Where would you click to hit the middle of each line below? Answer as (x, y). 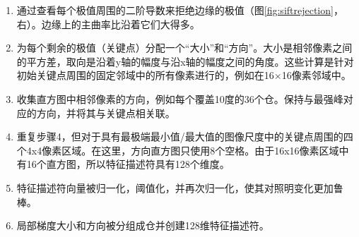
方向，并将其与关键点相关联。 (106, 113)
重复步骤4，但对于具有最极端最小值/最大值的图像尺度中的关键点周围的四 (185, 136)
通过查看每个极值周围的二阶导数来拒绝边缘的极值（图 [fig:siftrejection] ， (180, 10)
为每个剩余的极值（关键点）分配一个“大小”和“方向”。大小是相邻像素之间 (184, 48)
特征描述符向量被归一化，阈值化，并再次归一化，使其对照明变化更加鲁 (180, 187)
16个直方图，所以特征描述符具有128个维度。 (128, 164)
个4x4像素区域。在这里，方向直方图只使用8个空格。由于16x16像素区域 (178, 150)
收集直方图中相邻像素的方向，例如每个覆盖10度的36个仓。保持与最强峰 (180, 98)
